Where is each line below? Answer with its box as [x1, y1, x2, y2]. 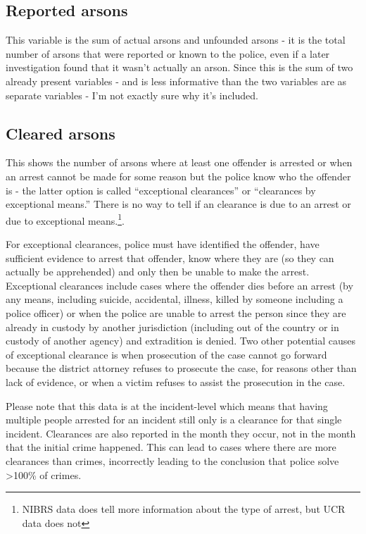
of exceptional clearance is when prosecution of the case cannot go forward [6, 347, 327, 361]
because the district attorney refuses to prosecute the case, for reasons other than [6, 361, 357, 375]
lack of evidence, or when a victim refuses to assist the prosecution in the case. [6, 374, 346, 389]
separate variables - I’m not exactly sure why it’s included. [6, 87, 258, 102]
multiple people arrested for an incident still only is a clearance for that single [6, 412, 342, 427]
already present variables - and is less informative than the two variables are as [6, 73, 347, 88]
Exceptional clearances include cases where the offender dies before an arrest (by [6, 278, 353, 292]
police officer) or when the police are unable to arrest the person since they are [6, 305, 346, 320]
